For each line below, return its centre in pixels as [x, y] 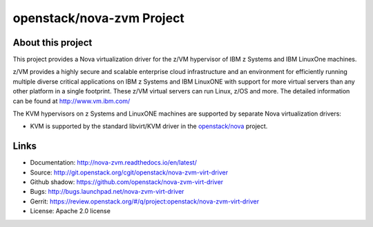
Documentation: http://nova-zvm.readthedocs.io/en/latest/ [113, 163]
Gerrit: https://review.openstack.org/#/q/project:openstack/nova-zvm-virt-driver [145, 201]
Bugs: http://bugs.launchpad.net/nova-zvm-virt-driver [107, 192]
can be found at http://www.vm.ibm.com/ [71, 101]
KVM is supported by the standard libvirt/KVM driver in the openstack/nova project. [149, 126]
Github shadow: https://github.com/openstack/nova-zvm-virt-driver [127, 182]
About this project [52, 43]
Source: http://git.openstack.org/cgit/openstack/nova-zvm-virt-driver [129, 172]
